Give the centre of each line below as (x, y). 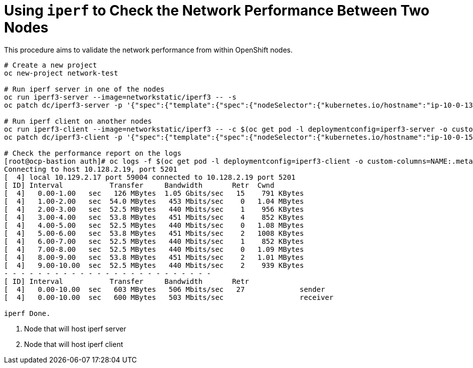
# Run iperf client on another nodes (78, 121)
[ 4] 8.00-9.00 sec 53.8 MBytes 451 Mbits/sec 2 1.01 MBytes (154, 257)
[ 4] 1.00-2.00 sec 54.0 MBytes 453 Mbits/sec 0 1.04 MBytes (154, 201)
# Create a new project (51, 65)
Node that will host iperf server (75, 328)
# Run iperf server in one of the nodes (84, 89)
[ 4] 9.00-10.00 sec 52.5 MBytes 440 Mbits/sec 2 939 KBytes (154, 265)
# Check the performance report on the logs (93, 153)
